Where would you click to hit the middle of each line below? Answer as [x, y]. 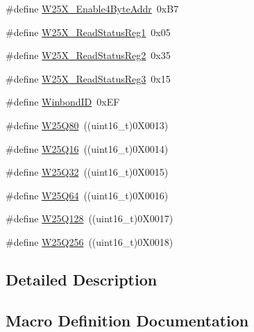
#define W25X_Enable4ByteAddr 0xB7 [92, 8]
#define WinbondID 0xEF [63, 102]
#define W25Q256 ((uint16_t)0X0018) [90, 241]
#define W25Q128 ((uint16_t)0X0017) [90, 218]
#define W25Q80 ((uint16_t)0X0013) [87, 125]
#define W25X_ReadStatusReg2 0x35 [88, 55]
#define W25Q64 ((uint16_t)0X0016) [87, 195]
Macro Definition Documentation [127, 320]
